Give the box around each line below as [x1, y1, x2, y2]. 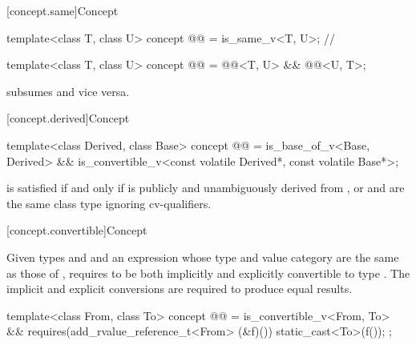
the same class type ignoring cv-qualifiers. [6, 195, 212, 211]
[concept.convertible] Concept [6, 222, 147, 239]
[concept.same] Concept [6, 2, 119, 18]
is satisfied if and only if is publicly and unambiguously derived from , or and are [6, 179, 405, 196]
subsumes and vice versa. [6, 82, 130, 99]
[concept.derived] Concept [6, 110, 130, 126]
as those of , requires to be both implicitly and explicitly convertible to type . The [6, 264, 410, 281]
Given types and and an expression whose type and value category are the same [6, 248, 399, 265]
